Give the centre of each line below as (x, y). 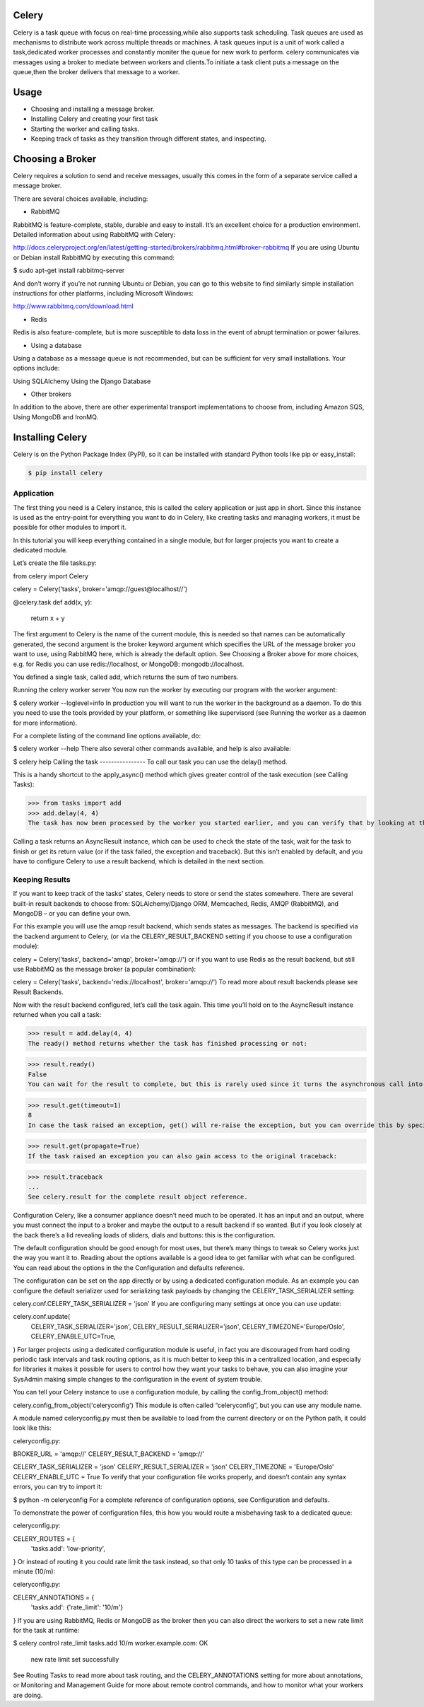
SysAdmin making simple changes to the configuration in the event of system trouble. (138, 1379)
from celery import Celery (51, 576)
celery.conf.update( (42, 1317)
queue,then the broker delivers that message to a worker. (96, 72)
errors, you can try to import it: (58, 1487)
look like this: (32, 1428)
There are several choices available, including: (81, 199)
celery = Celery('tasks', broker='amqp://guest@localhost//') (100, 589)
